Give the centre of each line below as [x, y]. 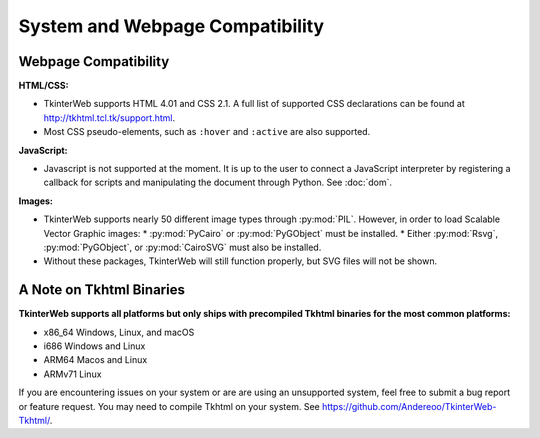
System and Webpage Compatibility [171, 26]
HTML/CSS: [43, 86]
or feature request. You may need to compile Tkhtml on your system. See [169, 406]
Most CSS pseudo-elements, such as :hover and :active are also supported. [207, 132]
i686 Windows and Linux [94, 346]
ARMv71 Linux [72, 374]
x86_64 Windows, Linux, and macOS [119, 332]
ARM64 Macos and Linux [95, 360]
